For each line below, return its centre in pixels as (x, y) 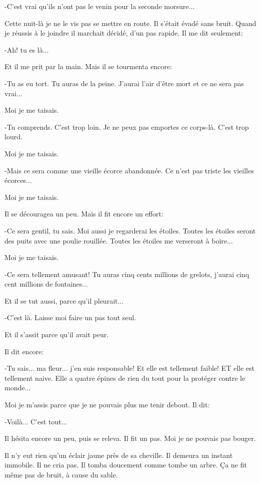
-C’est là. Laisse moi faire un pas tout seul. (70, 317)
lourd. (13, 137)
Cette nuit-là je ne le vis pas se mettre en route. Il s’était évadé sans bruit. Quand (130, 23)
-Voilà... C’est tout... (36, 421)
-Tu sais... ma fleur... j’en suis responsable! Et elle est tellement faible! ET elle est (129, 368)
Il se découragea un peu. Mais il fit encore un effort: (84, 214)
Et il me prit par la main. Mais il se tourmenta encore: (88, 66)
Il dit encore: (24, 351)
